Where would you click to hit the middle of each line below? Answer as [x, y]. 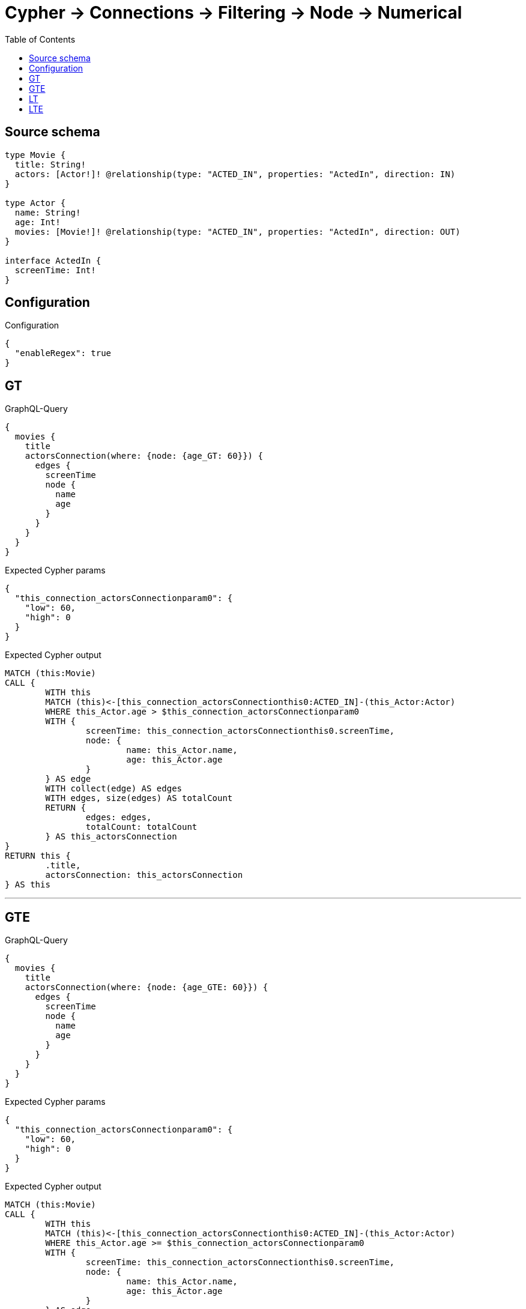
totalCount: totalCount [141, 827]
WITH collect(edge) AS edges [114, 789]
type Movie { [35, 155]
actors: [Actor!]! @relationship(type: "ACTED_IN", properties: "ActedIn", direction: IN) [235, 174]
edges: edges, [119, 818]
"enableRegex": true [63, 353]
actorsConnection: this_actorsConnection [144, 875]
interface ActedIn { [53, 260]
